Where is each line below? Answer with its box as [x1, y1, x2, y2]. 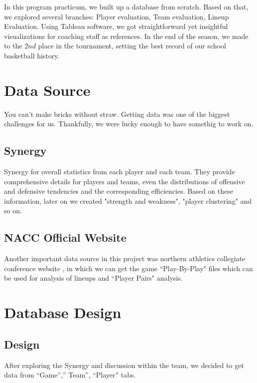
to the [4, 40, 22, 51]
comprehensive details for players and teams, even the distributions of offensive [4, 176, 245, 186]
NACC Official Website [4, 230, 127, 245]
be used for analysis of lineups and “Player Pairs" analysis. [4, 273, 183, 283]
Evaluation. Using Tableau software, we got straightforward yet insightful [4, 21, 228, 31]
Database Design [4, 302, 122, 323]
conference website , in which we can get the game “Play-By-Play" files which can [4, 263, 253, 273]
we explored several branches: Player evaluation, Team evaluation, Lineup [4, 11, 229, 21]
